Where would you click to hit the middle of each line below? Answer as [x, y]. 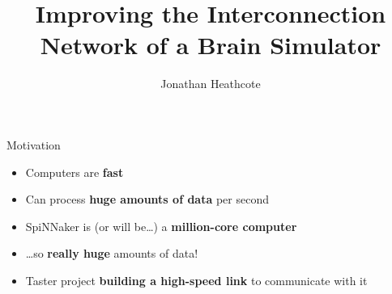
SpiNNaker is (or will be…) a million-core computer [161, 226]
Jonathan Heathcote [211, 84]
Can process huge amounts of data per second [147, 199]
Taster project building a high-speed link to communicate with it [196, 280]
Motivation [34, 144]
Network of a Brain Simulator [211, 45]
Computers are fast [75, 172]
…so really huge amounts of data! [112, 253]
